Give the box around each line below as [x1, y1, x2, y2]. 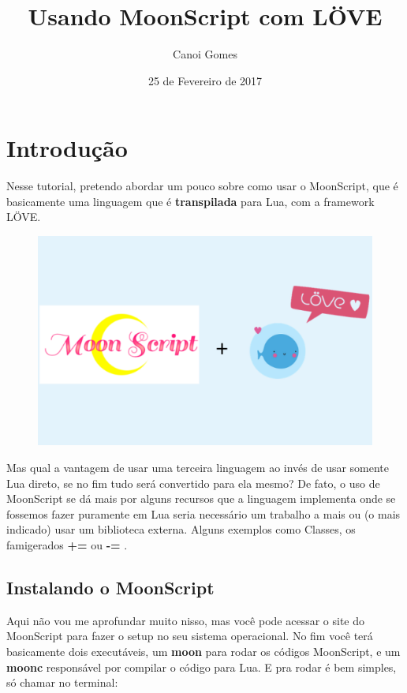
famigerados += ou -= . [6, 536, 128, 553]
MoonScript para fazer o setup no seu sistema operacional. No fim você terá [6, 627, 373, 644]
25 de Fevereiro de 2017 [147, 72, 263, 88]
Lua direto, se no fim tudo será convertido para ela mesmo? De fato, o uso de [6, 474, 380, 491]
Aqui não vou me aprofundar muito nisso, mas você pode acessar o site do [6, 612, 364, 628]
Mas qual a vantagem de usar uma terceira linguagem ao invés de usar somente [6, 459, 390, 476]
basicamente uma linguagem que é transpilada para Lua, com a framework [6, 193, 375, 209]
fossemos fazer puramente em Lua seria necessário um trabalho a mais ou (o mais [6, 505, 401, 522]
